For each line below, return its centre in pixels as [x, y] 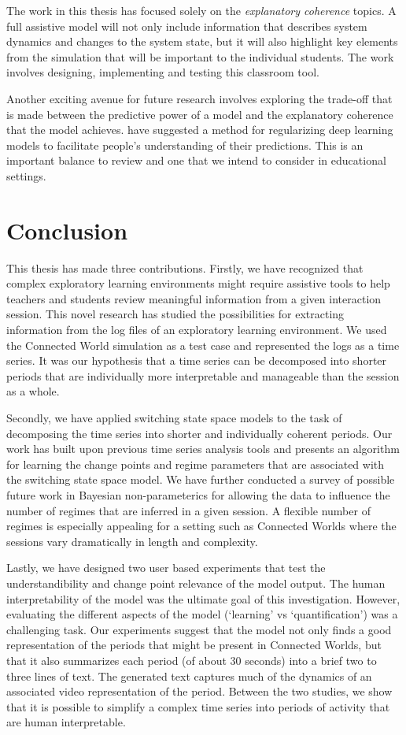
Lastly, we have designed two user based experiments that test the [166, 568]
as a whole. [33, 391]
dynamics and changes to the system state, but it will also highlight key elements [202, 41]
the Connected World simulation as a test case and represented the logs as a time [203, 345]
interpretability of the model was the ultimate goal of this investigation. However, [203, 598]
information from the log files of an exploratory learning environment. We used [197, 330]
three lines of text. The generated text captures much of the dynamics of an [189, 676]
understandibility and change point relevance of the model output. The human [196, 583]
